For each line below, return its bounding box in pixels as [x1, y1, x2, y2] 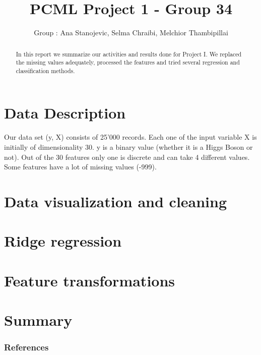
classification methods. [16, 66, 75, 75]
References [4, 341, 49, 353]
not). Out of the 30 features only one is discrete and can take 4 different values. [4, 151, 250, 162]
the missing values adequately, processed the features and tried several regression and [16, 58, 240, 67]
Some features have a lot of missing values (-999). [4, 161, 157, 172]
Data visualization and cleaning [4, 191, 227, 211]
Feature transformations [4, 270, 175, 290]
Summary [4, 310, 73, 330]
